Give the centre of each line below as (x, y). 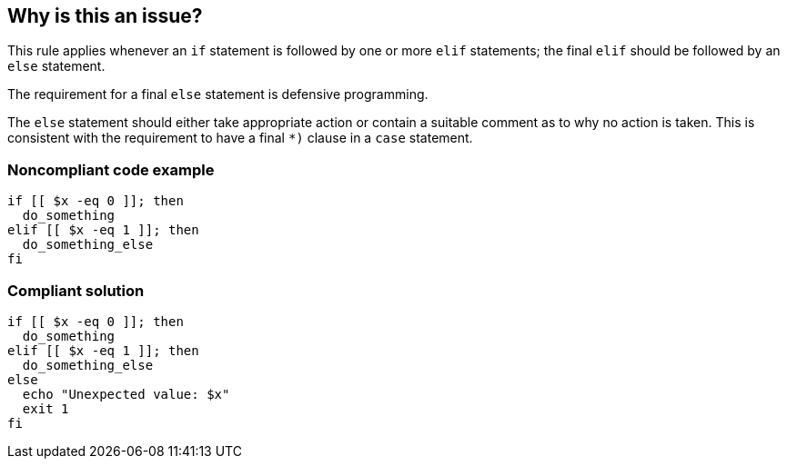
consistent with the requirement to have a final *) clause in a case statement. (240, 138)
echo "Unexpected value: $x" (126, 394)
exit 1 (45, 408)
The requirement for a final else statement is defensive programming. (218, 94)
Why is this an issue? (105, 16)
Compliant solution (76, 290)
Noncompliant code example (111, 169)
